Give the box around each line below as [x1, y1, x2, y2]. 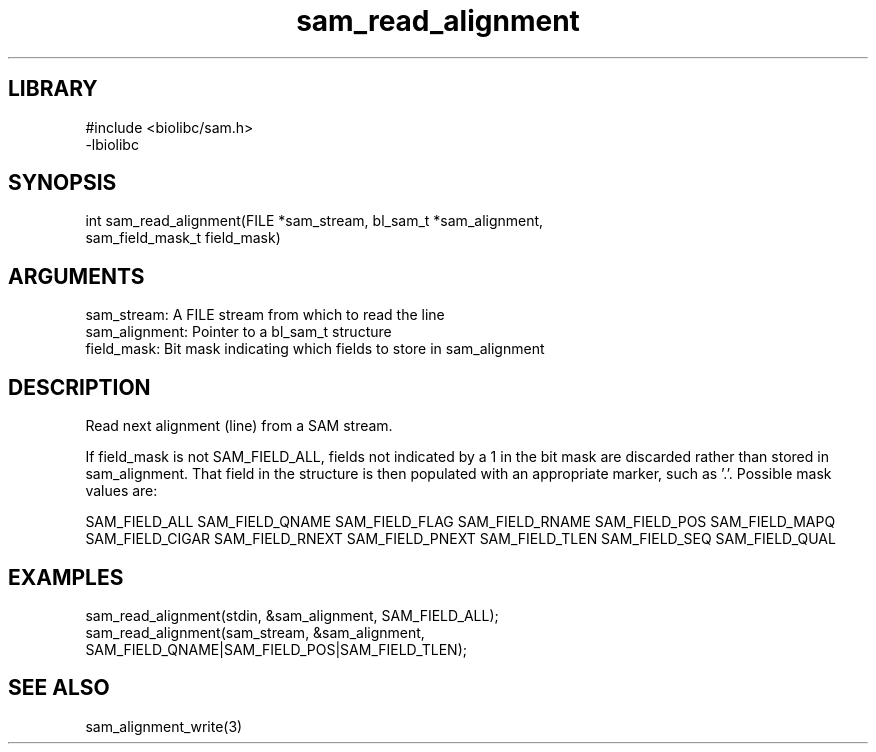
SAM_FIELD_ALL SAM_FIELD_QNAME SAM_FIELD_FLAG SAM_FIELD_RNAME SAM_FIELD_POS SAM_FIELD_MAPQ [85, 513, 836, 531]
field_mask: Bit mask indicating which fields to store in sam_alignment [85, 340, 545, 358]
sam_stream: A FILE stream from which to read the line [85, 306, 445, 324]
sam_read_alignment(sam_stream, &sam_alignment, [85, 623, 425, 641]
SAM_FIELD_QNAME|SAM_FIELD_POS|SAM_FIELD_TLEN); [85, 640, 467, 658]
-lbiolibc [85, 135, 139, 153]
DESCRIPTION [8, 374, 151, 400]
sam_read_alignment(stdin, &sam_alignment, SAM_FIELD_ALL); [85, 606, 499, 624]
